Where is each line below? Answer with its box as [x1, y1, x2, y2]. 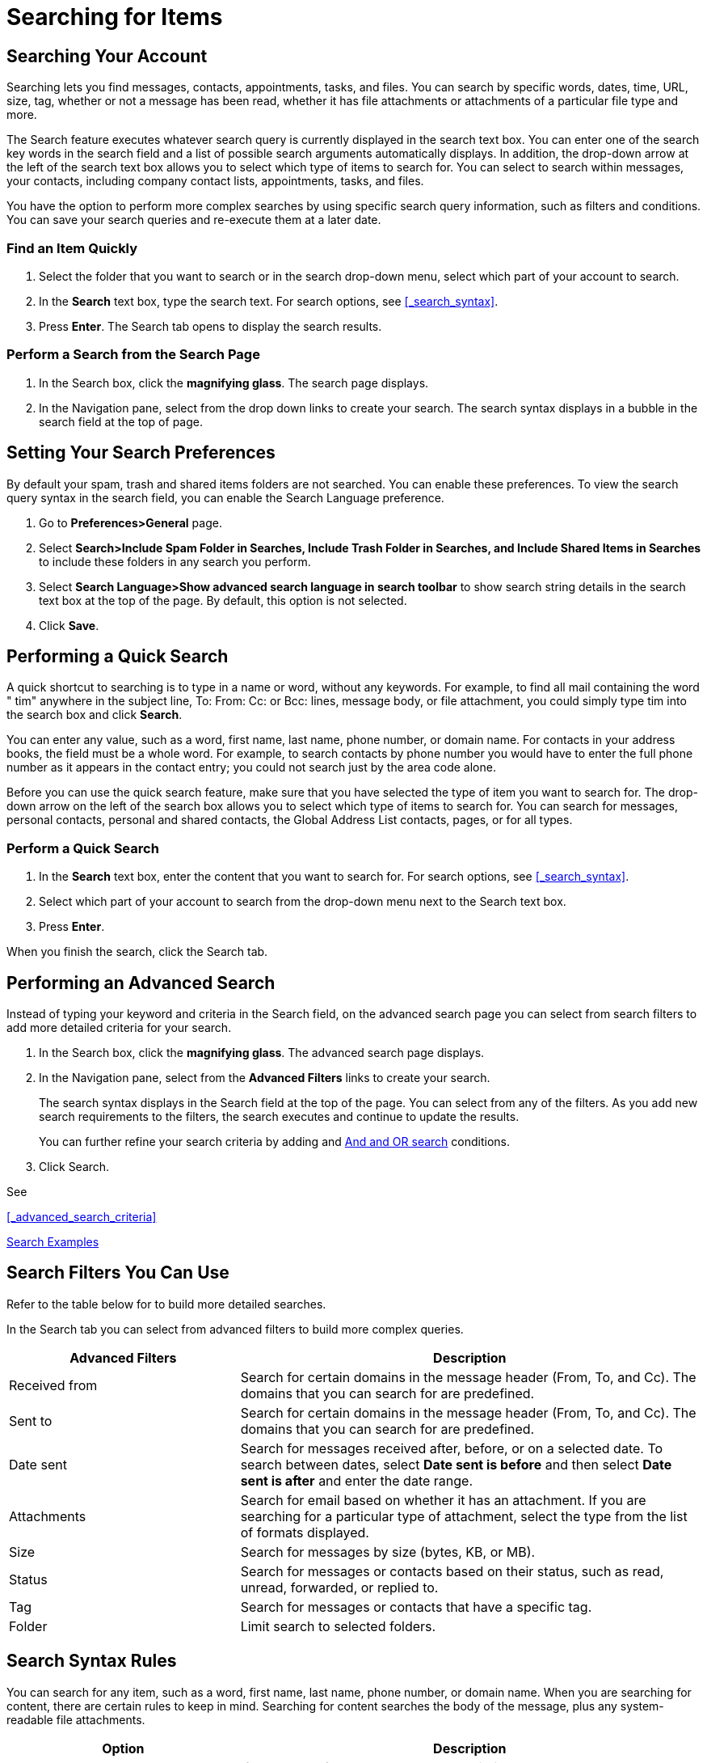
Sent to [9, 1412, 53, 1429]
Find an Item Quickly [6, 239, 138, 256]
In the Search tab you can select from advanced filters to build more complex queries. [6, 1321, 464, 1336]
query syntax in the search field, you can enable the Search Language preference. [6, 490, 444, 505]
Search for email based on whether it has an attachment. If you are [240, 1491, 646, 1508]
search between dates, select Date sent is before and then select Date [240, 1456, 672, 1473]
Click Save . [39, 618, 99, 632]
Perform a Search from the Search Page [6, 346, 260, 363]
